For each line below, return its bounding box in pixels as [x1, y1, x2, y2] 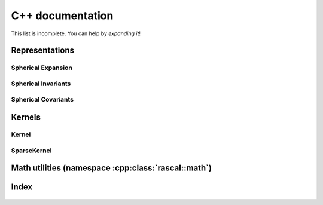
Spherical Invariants [11, 79, 71, 88]
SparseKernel [11, 146, 52, 155]
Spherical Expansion [11, 63, 73, 72]
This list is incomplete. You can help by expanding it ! [11, 30, 141, 37]
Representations [11, 45, 75, 56]
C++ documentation [11, 9, 114, 22]
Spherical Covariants [11, 96, 74, 104]
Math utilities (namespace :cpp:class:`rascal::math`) [11, 163, 212, 173]
